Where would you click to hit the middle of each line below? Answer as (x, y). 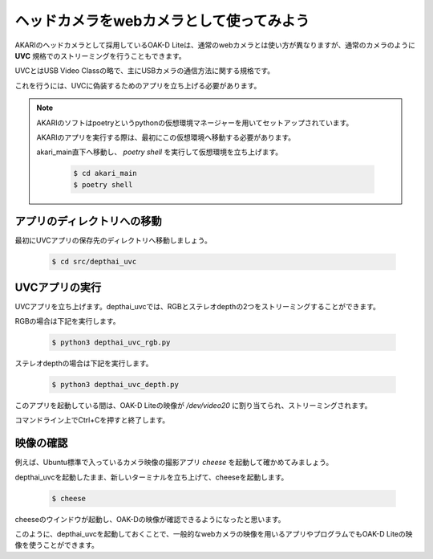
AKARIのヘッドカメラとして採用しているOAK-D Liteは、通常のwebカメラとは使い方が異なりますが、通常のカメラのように (215, 45)
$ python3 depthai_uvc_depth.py (115, 384)
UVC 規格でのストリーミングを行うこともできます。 (100, 55)
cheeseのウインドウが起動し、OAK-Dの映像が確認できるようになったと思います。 (150, 519)
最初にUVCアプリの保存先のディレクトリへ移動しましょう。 (113, 240)
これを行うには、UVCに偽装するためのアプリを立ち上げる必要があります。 (138, 85)
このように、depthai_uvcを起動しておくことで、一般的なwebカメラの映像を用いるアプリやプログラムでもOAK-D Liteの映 (214, 534)
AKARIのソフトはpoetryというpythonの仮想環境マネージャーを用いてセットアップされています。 (195, 122)
